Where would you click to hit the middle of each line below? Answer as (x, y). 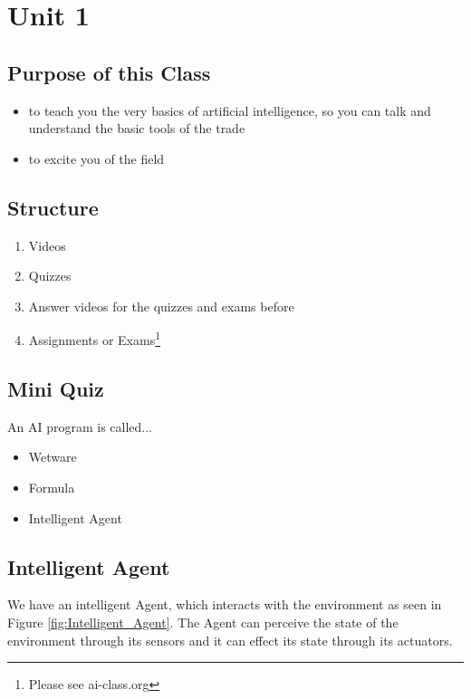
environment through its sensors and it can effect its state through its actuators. (230, 640)
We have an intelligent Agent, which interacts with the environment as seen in (225, 604)
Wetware (53, 457)
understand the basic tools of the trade (137, 128)
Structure (53, 207)
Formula (52, 487)
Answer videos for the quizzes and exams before (161, 306)
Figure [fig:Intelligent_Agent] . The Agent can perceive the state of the (203, 622)
